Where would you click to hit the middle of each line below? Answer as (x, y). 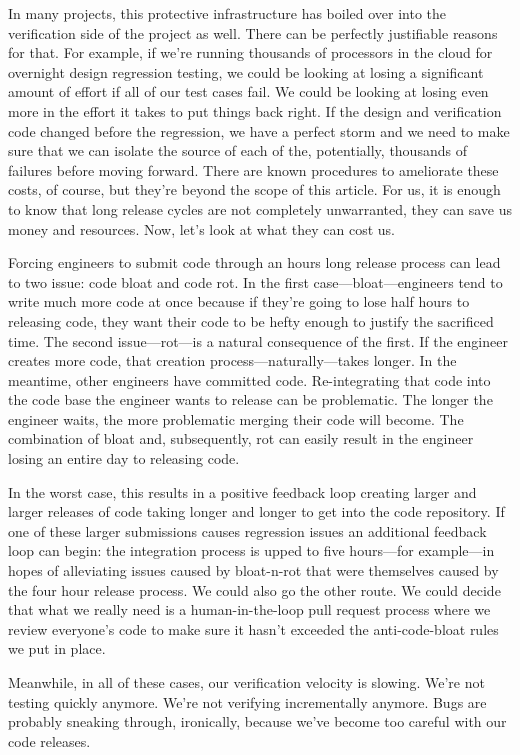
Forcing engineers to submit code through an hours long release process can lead (254, 262)
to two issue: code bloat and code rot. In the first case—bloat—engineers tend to (255, 281)
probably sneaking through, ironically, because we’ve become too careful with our (257, 721)
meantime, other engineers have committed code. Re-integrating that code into (249, 379)
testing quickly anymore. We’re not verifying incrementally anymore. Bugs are (247, 701)
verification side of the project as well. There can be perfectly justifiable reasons (253, 32)
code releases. (49, 740)
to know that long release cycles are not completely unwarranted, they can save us (260, 208)
